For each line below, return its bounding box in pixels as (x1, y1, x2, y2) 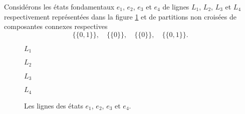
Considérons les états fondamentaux (4, 1, 115, 11)
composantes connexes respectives (4, 21, 108, 31)
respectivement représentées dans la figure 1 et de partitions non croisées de (4, 11, 236, 21)
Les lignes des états (24, 100, 83, 110)
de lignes (162, 1, 189, 11)
